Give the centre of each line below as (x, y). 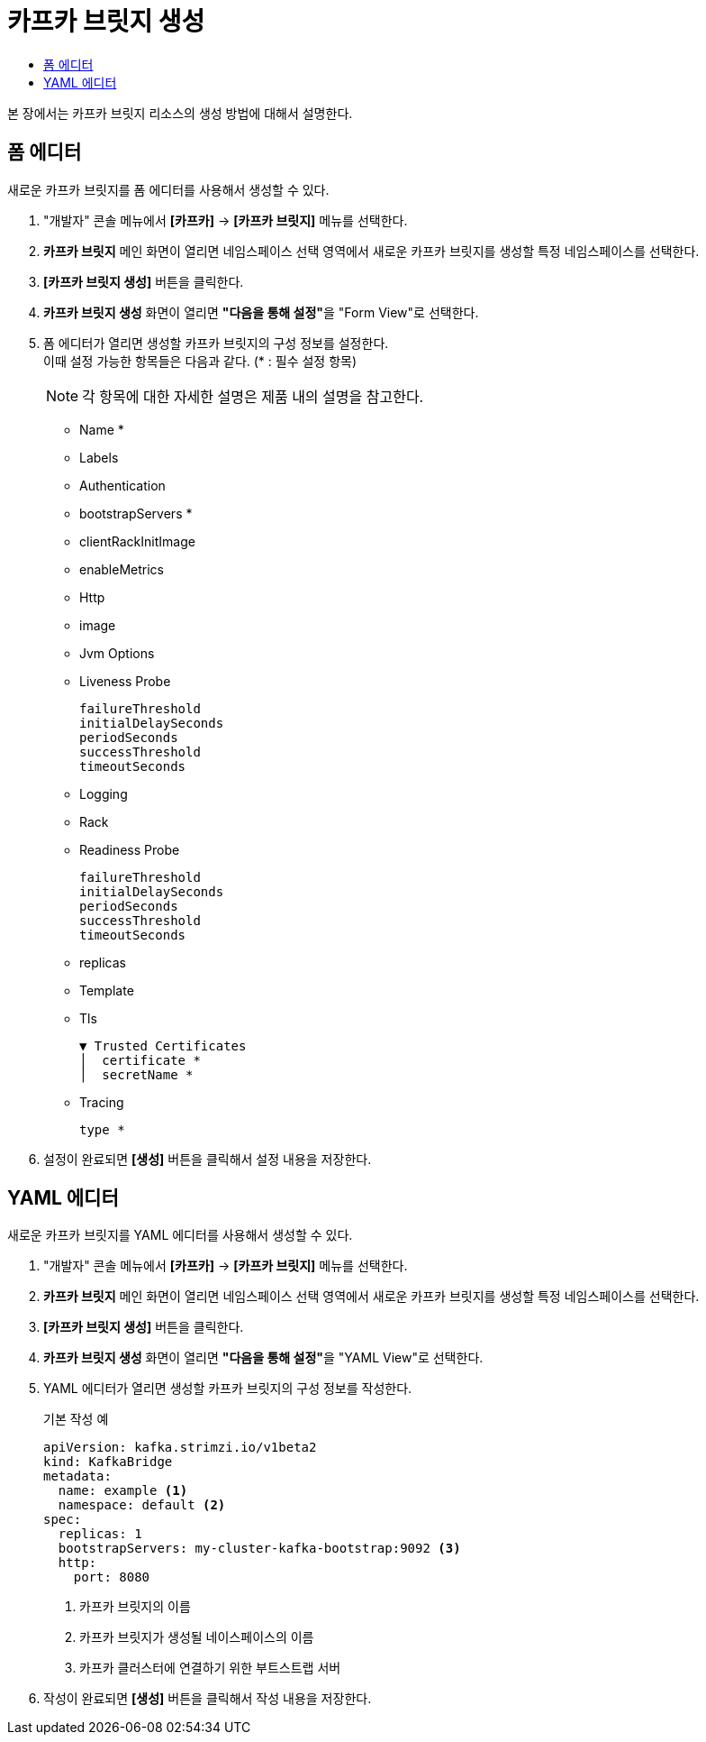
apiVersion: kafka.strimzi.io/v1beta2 (180, 1448)
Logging (104, 793)
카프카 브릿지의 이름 (135, 1607)
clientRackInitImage (137, 541)
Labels (99, 457)
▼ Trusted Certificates (163, 1045)
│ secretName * (136, 1074)
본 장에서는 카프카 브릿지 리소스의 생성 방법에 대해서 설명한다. (180, 113)
